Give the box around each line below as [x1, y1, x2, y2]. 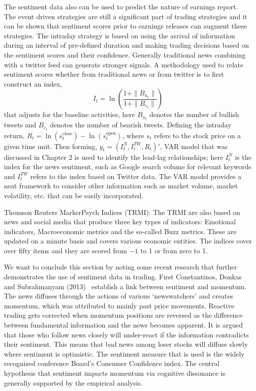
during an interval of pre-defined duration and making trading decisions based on [4, 40, 249, 50]
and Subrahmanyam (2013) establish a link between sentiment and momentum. [4, 281, 247, 291]
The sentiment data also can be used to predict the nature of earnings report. [4, 1, 238, 11]
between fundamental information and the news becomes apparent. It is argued [4, 320, 243, 330]
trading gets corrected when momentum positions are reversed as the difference [4, 310, 243, 320]
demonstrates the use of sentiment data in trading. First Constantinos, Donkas [4, 271, 242, 282]
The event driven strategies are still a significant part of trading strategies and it [4, 11, 248, 21]
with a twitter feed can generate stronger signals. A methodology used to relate [4, 59, 244, 69]
